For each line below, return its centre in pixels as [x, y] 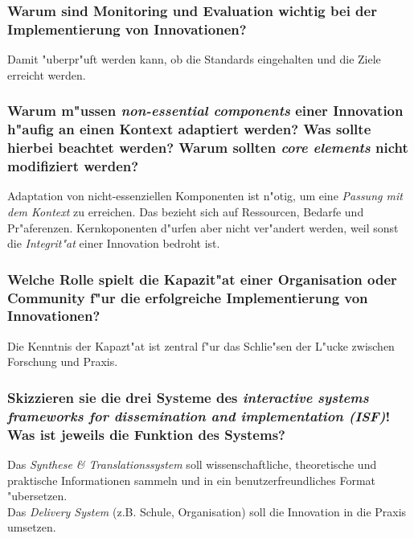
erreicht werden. [47, 74]
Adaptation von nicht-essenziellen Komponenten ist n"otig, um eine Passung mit [205, 196]
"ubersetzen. [37, 496]
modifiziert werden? [73, 166]
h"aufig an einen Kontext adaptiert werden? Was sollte [189, 129]
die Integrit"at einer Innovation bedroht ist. [114, 243]
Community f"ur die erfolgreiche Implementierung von [188, 297]
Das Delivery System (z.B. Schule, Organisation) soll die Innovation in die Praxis [207, 511]
